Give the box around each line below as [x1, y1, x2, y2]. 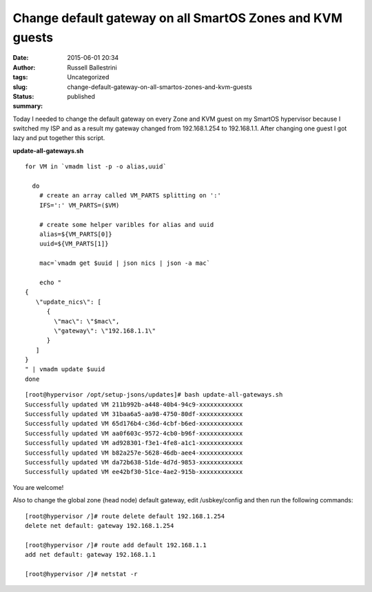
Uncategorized [67, 73, 110, 81]
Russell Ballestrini [67, 63, 117, 72]
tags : [12, 73, 28, 81]
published [67, 92, 96, 100]
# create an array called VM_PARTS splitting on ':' [39, 192, 222, 199]
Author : [12, 63, 36, 72]
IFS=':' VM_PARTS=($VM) [39, 201, 120, 209]
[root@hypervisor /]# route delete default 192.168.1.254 [25, 512, 225, 520]
